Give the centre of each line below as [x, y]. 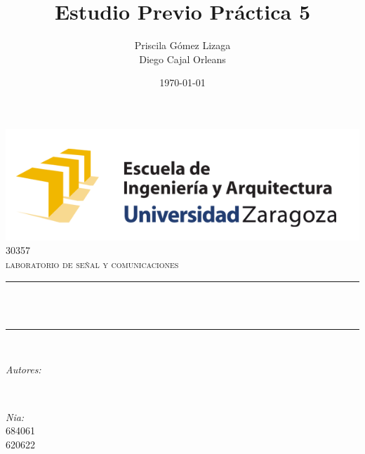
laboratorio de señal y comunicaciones [92, 264]
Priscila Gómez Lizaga [182, 45]
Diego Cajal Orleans [182, 59]
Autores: [24, 369]
